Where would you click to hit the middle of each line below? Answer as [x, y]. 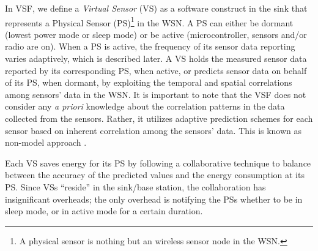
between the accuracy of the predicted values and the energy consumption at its [155, 175]
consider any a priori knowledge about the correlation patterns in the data [145, 106]
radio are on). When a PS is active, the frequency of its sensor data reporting [150, 46]
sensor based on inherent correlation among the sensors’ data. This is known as [153, 130]
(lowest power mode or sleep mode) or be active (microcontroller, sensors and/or [156, 34]
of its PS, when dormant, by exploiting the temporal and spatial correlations [149, 82]
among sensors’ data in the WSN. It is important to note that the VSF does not [156, 94]
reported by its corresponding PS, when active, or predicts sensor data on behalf [156, 70]
